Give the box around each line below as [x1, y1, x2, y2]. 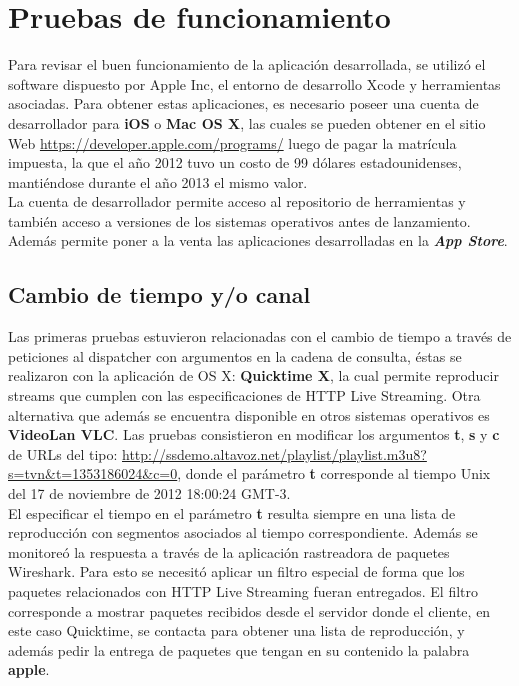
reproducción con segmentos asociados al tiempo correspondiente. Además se [8, 522, 478, 543]
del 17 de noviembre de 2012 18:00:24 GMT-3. [8, 483, 291, 504]
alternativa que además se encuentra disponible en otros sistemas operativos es [8, 404, 490, 425]
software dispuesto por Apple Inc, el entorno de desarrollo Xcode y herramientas [8, 73, 501, 94]
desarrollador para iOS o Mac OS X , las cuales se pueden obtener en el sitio [8, 112, 486, 133]
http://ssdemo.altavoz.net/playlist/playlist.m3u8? [122, 443, 427, 464]
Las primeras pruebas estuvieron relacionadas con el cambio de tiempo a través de [8, 326, 512, 347]
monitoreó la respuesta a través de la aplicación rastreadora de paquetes [8, 541, 450, 562]
